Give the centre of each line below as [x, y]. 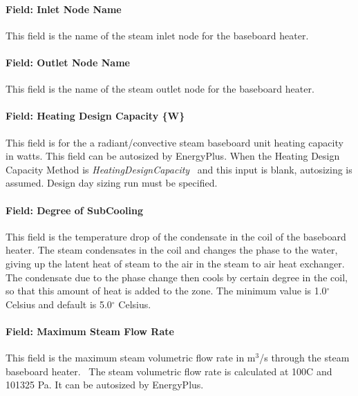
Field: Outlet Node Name [68, 62]
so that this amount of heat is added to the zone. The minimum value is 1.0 [166, 291]
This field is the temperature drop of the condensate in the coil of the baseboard [176, 236]
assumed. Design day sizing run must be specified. [112, 183]
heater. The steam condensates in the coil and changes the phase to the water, [172, 250]
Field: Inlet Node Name [64, 9]
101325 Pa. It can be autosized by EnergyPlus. [105, 385]
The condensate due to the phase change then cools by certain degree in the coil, [177, 277]
